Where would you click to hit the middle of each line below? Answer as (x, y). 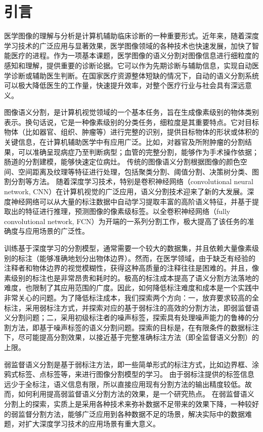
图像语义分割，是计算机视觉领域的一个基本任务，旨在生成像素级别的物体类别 (131, 112)
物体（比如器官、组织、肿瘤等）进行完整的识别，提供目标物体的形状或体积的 (131, 132)
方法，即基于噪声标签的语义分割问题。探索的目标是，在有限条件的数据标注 (135, 327)
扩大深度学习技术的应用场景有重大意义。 (92, 424)
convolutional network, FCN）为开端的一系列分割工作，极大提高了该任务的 (126, 221)
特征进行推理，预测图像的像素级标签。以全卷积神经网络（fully (128, 211)
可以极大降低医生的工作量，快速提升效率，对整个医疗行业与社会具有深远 (124, 85)
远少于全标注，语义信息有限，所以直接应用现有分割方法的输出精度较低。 (124, 384)
